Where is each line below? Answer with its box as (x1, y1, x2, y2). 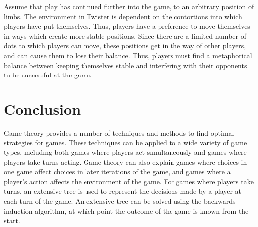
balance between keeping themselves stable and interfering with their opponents (4, 60, 247, 70)
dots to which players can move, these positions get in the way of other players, (4, 40, 246, 51)
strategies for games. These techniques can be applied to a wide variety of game (4, 137, 247, 148)
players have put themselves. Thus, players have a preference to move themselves (4, 21, 250, 31)
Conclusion (4, 98, 81, 119)
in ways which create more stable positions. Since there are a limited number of (4, 30, 246, 41)
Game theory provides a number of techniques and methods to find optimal (4, 127, 234, 138)
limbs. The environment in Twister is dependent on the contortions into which (4, 11, 242, 21)
